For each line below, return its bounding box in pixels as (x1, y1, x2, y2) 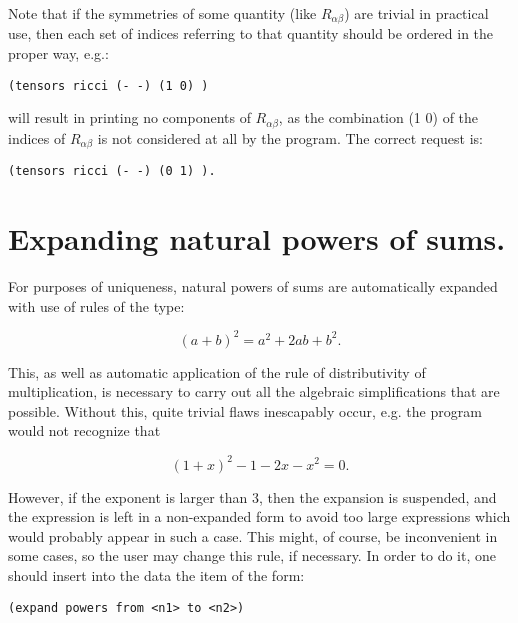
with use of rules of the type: (8, 295, 185, 316)
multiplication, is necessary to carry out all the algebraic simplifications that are (8, 381, 500, 402)
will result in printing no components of (8, 107, 251, 128)
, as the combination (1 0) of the (278, 107, 479, 128)
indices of (8, 127, 66, 148)
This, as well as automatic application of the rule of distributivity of (8, 361, 426, 382)
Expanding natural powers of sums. (8, 218, 506, 259)
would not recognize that (8, 420, 161, 441)
